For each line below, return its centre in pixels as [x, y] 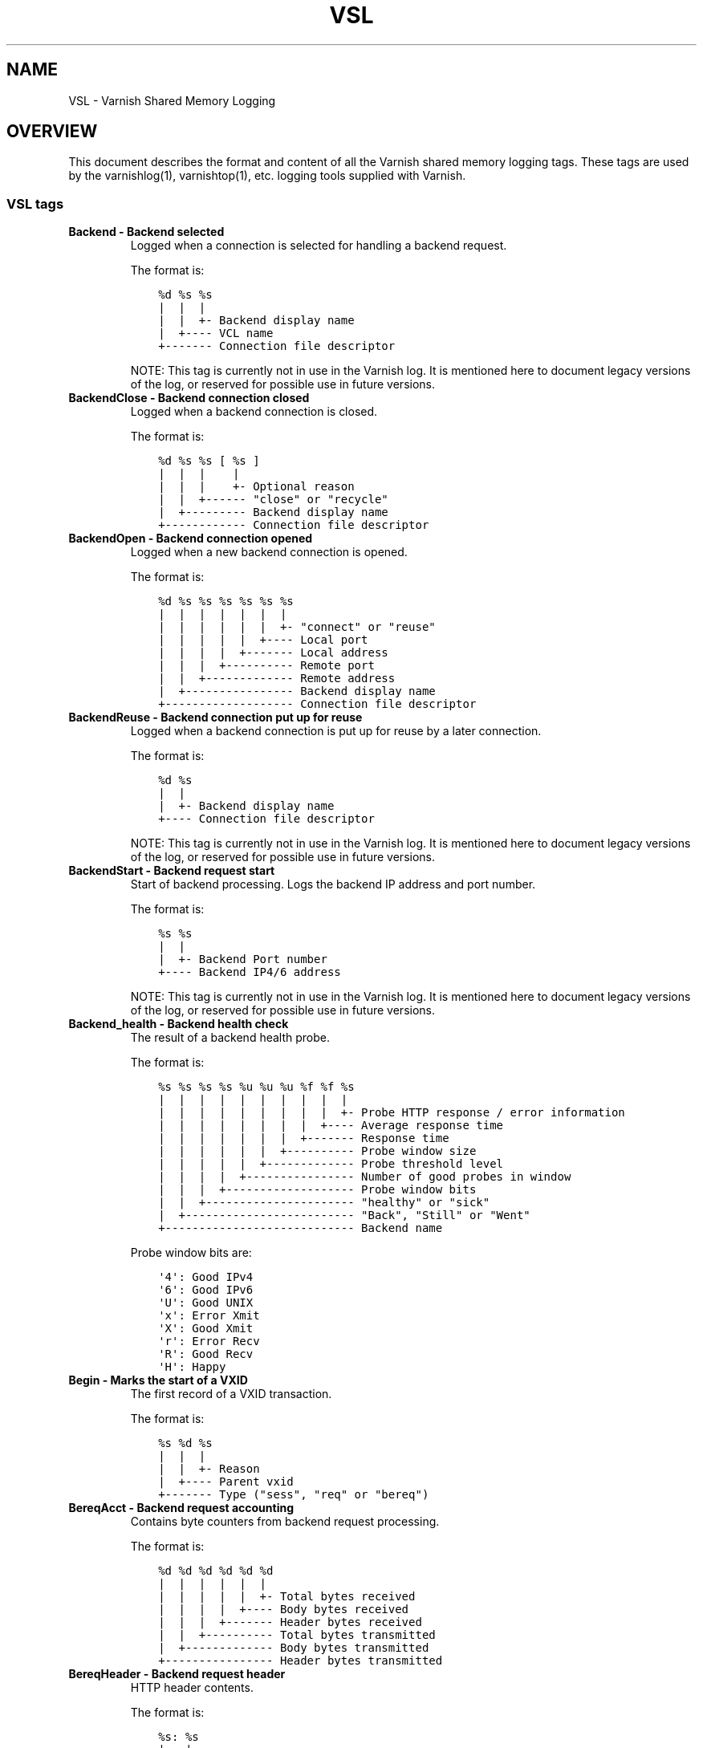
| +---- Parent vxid [226, 1482]
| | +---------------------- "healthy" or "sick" [324, 1203]
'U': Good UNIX [206, 1303]
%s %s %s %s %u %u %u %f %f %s [256, 1087]
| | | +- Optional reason [256, 487]
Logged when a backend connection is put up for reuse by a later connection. [336, 731]
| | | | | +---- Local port [263, 640]
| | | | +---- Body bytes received [284, 1610]
